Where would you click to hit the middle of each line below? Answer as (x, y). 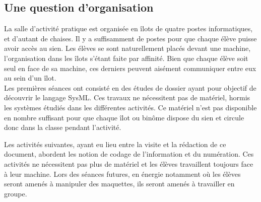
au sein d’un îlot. (30, 78)
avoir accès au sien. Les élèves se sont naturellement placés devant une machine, (127, 48)
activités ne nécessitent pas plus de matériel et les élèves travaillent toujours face (129, 163)
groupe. (16, 193)
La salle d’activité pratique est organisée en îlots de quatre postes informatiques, (128, 28)
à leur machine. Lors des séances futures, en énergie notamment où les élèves (122, 174)
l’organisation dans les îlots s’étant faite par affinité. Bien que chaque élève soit (126, 58)
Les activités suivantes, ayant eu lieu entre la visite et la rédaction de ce (115, 144)
